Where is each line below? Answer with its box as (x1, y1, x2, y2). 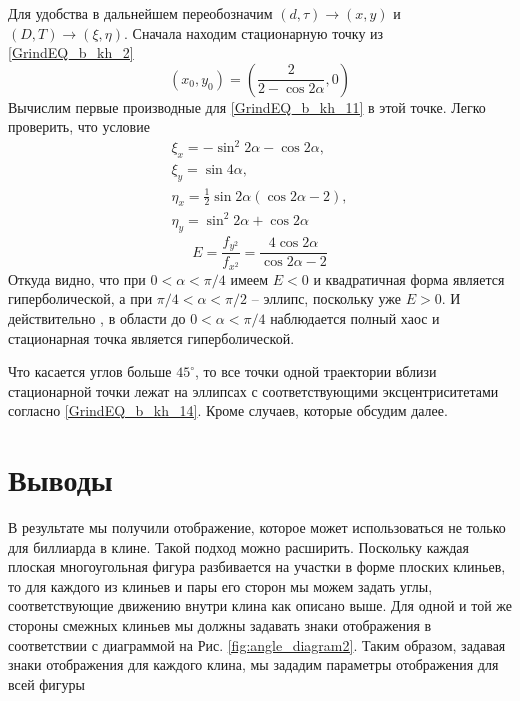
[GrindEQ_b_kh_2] (8, 42, 134, 63)
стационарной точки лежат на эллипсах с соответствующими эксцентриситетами (8, 380, 499, 401)
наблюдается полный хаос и (270, 307, 440, 328)
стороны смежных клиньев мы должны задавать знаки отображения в (8, 614, 432, 635)
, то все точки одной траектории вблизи (195, 361, 437, 382)
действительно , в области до (8, 307, 186, 328)
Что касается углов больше (8, 361, 172, 382)
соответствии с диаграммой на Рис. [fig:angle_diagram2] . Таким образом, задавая (8, 634, 506, 655)
